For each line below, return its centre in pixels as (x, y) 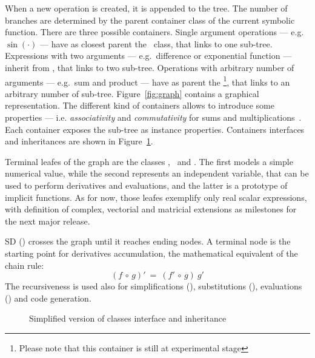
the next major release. (48, 221)
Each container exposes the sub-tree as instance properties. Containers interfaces (155, 129)
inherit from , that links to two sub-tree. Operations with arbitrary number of (150, 67)
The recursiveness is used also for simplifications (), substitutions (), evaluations (154, 286)
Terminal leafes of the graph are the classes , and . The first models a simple (149, 161)
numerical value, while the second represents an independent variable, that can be (157, 173)
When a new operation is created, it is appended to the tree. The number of (146, 8)
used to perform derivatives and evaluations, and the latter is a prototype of (146, 185)
